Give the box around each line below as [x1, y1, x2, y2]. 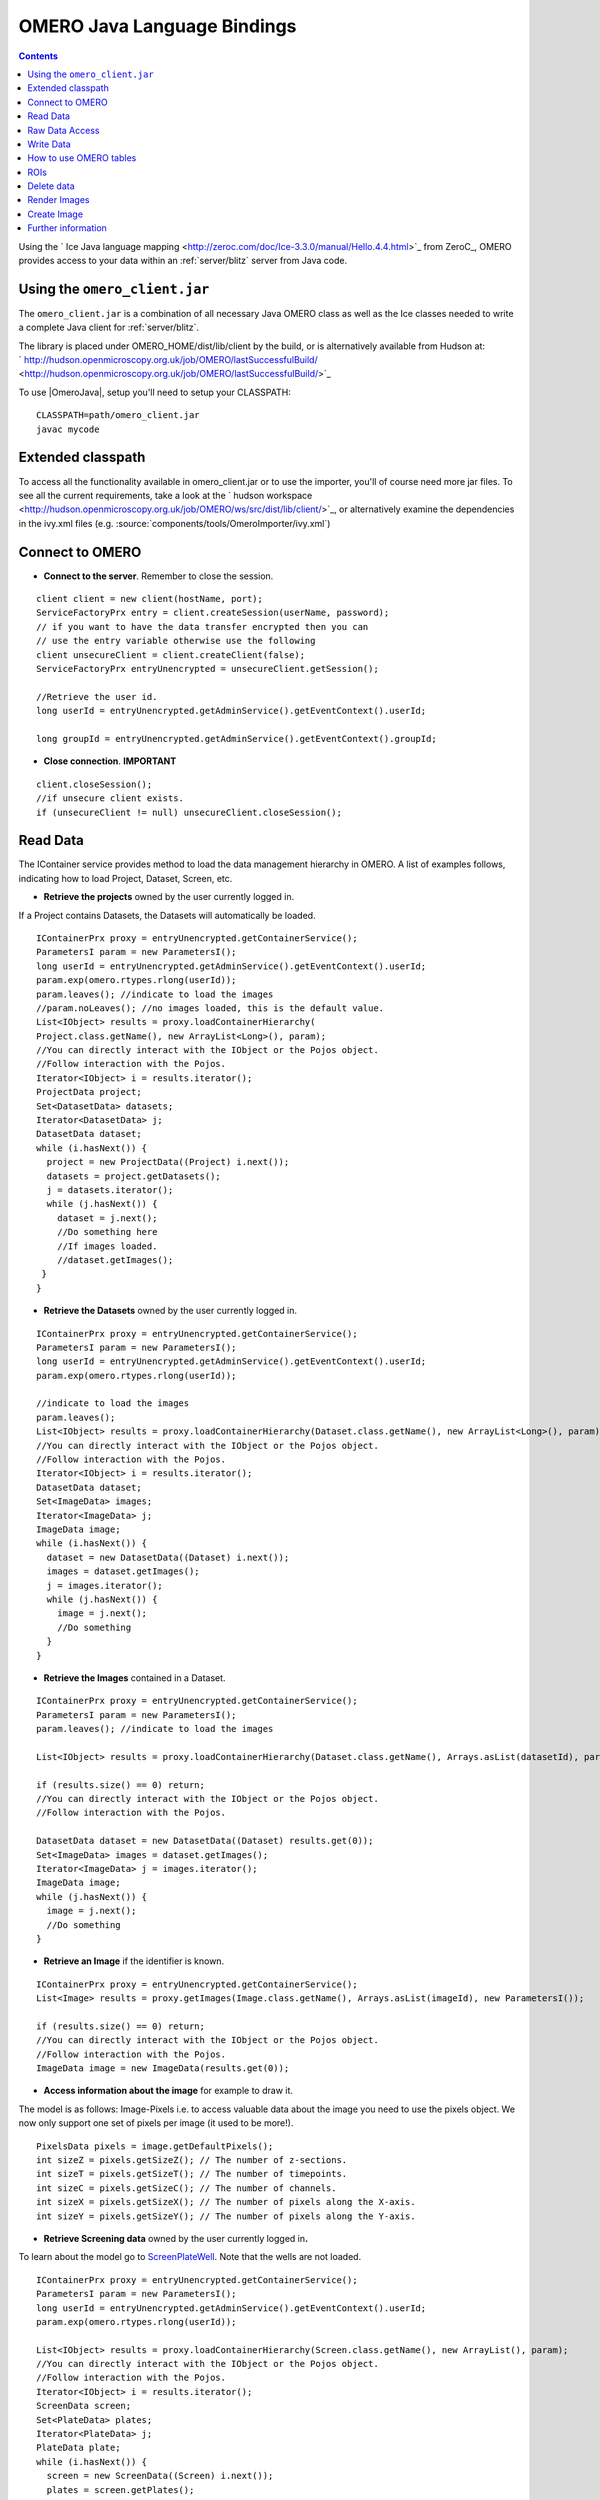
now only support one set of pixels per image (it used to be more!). [18, 2117, 294, 2129]
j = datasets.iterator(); [46, 1185, 174, 1195]
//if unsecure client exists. [36, 793, 185, 804]
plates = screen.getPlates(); [46, 2484, 195, 2495]
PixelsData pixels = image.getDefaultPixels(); [36, 2140, 274, 2152]
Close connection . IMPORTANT [43, 755, 177, 767]
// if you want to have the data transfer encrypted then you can [36, 621, 369, 632]
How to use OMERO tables [27, 152, 137, 164]
